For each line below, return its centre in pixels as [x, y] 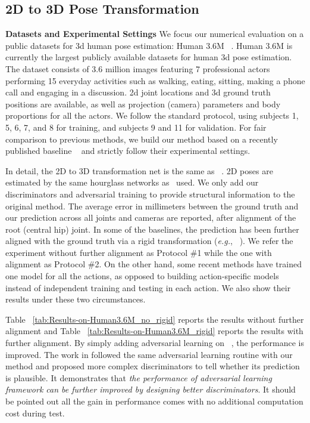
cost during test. [35, 413]
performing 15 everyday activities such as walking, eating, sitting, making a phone [155, 80]
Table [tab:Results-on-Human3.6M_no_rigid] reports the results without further [155, 319]
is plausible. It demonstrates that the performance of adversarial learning [139, 377]
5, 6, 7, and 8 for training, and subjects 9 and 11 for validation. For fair [136, 127]
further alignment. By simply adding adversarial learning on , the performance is [155, 343]
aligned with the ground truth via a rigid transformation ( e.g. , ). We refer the [149, 241]
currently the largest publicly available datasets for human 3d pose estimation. [149, 57]
